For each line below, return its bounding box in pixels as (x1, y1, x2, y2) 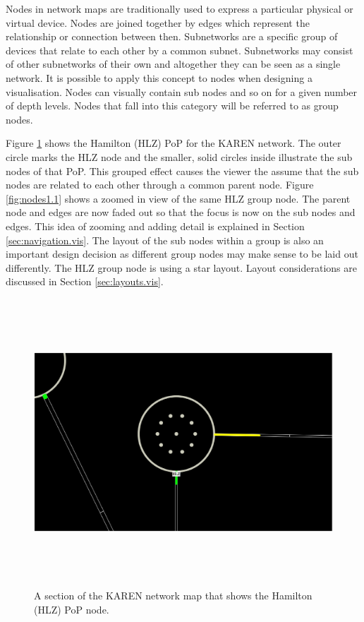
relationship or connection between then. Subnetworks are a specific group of (6, 29, 338, 44)
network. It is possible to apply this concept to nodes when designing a (6, 70, 313, 85)
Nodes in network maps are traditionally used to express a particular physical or (6, 1, 353, 16)
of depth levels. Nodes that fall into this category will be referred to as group (6, 98, 339, 113)
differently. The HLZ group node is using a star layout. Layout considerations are (6, 260, 357, 275)
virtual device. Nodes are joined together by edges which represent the (6, 15, 310, 30)
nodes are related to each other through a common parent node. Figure (6, 177, 314, 192)
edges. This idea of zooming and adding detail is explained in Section (6, 218, 305, 233)
